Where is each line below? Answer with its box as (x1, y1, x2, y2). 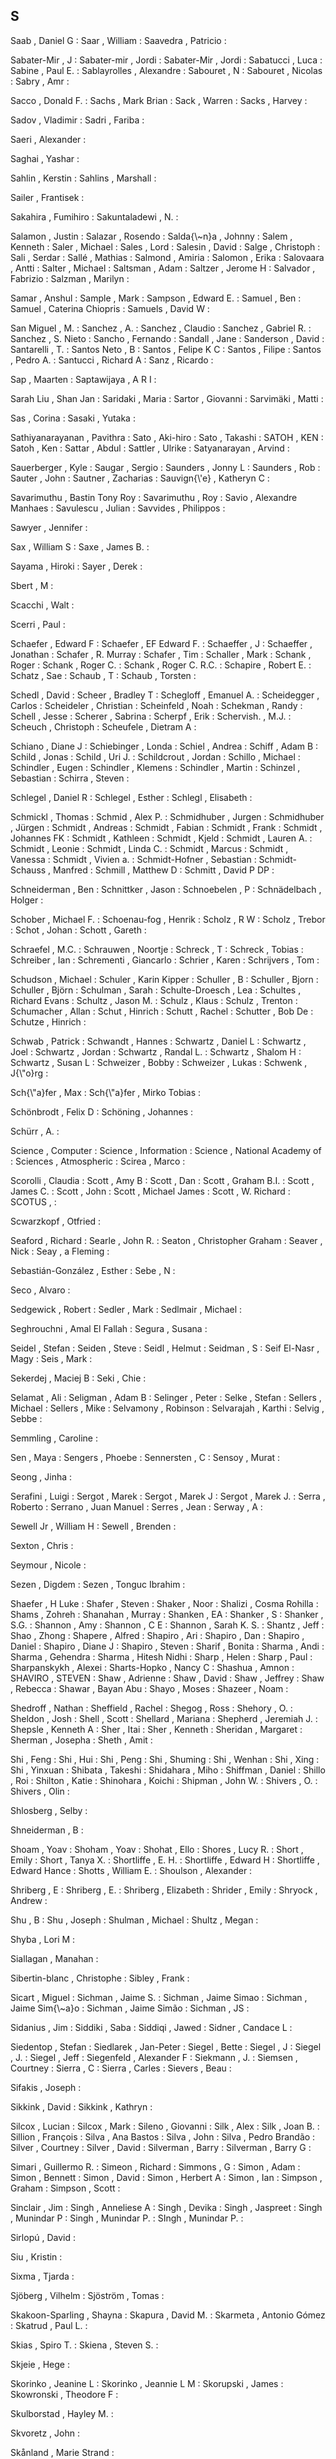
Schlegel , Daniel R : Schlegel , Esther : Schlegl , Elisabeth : (10, 791, 253, 803)
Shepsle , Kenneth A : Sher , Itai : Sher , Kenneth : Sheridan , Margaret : (10, 1723, 303, 1735)
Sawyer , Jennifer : (10, 521, 88, 533)
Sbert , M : (10, 579, 54, 591)
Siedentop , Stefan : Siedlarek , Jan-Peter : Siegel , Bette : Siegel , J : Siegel (10, 2040, 322, 2053)
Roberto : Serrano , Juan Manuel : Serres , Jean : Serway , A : (10, 1500, 263, 1513)
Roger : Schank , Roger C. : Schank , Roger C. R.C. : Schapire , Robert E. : (10, 659, 312, 671)
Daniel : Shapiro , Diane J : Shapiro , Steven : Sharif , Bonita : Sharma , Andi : (10, 1640, 325, 1652)
